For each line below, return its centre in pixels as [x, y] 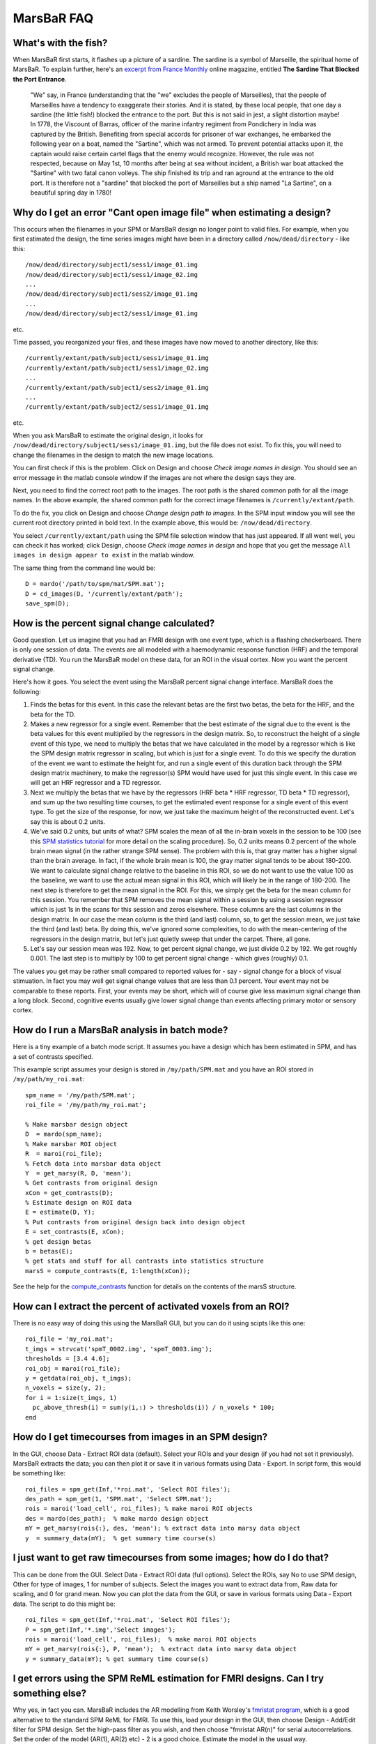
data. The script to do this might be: [64, 1604]
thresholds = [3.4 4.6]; [68, 1359]
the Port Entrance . [40, 79]
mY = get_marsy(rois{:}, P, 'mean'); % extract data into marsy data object [161, 1649]
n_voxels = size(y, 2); [66, 1388]
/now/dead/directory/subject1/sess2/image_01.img [112, 294]
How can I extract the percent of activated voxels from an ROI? [151, 1307]
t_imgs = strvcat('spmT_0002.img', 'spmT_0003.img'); [119, 1349]
